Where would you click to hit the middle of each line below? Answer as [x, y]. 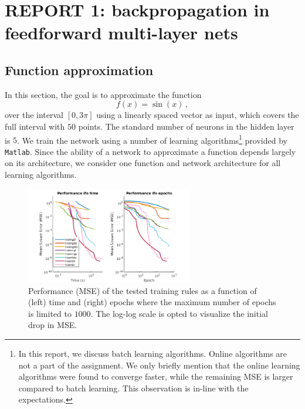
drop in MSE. [53, 325]
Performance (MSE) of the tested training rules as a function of [143, 290]
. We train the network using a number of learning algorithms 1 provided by [152, 139]
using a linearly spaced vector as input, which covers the [198, 115]
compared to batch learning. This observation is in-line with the [133, 388]
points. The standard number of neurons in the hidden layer [186, 126]
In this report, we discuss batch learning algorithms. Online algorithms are [153, 353]
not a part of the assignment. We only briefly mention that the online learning [159, 365]
